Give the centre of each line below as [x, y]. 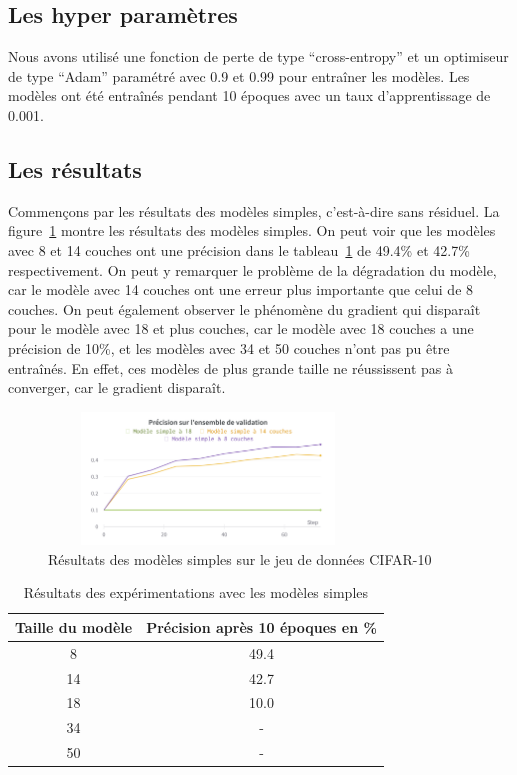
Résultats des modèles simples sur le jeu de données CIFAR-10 [240, 558]
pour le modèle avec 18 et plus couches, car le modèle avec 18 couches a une [241, 328]
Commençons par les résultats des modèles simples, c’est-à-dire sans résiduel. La [254, 210]
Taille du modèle [74, 626]
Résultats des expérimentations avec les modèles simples [196, 592]
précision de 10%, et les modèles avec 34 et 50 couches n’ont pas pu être [229, 347]
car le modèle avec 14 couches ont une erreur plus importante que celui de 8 [241, 289]
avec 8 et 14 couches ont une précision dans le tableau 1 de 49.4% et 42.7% [239, 249]
